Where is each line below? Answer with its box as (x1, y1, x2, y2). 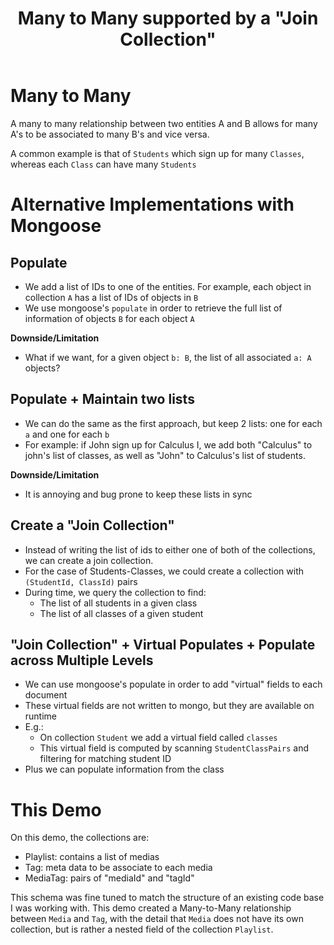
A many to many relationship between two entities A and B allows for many (10, 117, 318, 129)
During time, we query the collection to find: (24, 586, 207, 598)
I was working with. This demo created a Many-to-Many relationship (10, 902, 292, 914)
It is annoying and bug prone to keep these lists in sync (24, 488, 253, 500)
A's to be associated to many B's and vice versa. (10, 128, 210, 140)
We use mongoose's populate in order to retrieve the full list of (24, 302, 283, 314)
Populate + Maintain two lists (10, 391, 195, 408)
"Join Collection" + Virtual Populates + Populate (10, 636, 316, 653)
